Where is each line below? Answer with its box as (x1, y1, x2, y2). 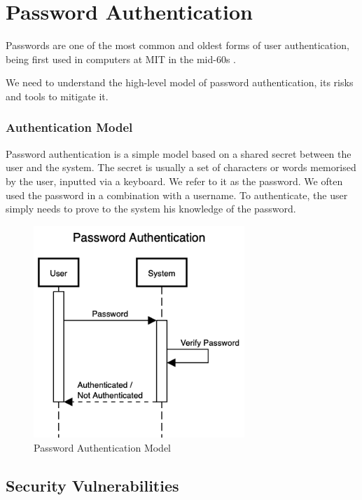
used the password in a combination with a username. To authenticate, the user (6, 187, 348, 202)
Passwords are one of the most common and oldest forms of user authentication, (6, 38, 349, 53)
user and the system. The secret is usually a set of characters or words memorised (6, 160, 356, 175)
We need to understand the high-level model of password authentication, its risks (6, 75, 354, 90)
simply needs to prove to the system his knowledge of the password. (6, 201, 296, 216)
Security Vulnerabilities (6, 474, 179, 496)
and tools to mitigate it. (6, 88, 109, 103)
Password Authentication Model (34, 440, 172, 454)
